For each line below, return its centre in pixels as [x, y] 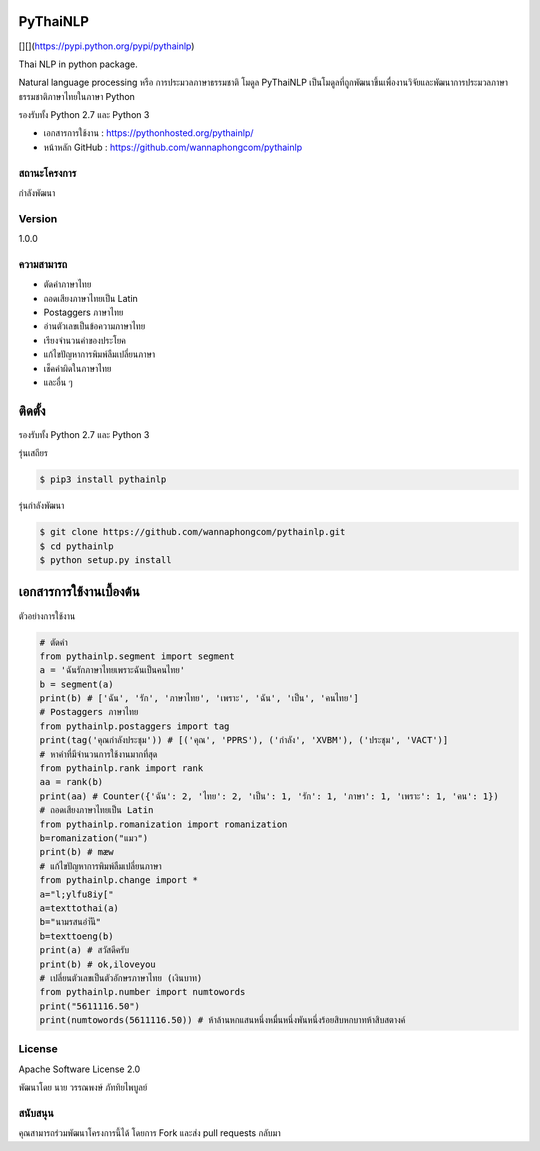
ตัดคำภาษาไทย [67, 284]
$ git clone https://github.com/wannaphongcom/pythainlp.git [192, 532]
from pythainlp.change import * [119, 880]
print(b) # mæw [76, 852]
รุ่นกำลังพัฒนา [41, 506]
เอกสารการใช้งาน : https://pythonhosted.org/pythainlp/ [148, 133]
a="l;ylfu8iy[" [76, 894]
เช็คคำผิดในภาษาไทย [77, 368]
